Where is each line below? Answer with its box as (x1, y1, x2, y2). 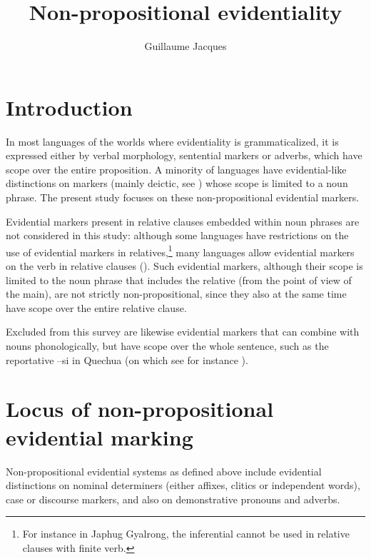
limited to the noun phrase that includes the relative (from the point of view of (6, 272, 352, 287)
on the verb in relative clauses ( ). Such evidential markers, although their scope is (6, 258, 363, 273)
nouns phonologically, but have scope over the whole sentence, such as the (6, 338, 329, 353)
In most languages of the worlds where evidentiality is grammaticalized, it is (6, 134, 339, 148)
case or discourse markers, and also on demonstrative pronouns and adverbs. (6, 491, 340, 506)
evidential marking (6, 422, 193, 451)
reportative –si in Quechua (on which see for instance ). (6, 352, 248, 367)
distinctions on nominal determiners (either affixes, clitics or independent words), (6, 478, 360, 493)
